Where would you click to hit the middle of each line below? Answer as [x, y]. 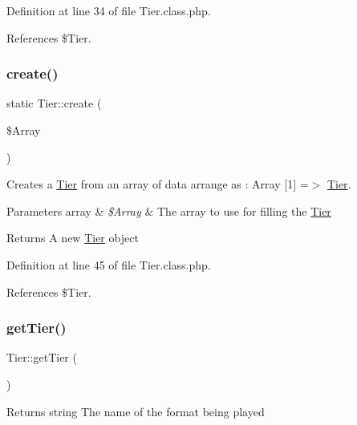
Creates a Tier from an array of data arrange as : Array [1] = [158, 184]
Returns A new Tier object [73, 238]
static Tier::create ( [54, 103]
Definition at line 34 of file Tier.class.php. [109, 10]
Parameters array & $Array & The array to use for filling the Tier [169, 210]
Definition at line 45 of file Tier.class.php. [109, 264]
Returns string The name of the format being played [136, 411]
